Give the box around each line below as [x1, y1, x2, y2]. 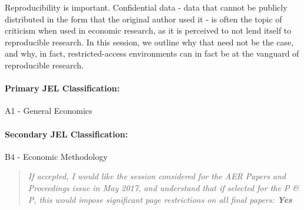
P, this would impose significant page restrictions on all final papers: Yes [28, 193, 292, 205]
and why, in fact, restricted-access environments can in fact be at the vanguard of [5, 47, 299, 60]
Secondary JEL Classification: [5, 127, 128, 140]
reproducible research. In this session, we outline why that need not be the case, [5, 35, 294, 48]
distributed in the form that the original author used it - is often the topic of [5, 12, 282, 25]
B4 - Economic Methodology [5, 150, 108, 162]
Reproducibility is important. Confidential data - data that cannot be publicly [5, 1, 288, 13]
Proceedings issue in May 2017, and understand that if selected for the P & [28, 181, 299, 193]
